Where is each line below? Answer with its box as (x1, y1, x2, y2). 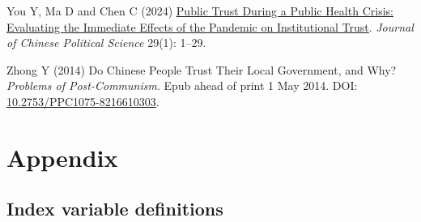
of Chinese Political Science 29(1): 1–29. (6, 34, 206, 51)
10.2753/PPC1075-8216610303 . (6, 92, 159, 109)
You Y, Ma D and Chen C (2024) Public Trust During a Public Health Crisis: (6, 2, 393, 19)
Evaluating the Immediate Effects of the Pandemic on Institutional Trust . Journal (6, 18, 414, 35)
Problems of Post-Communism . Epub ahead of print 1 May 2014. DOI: (6, 77, 358, 94)
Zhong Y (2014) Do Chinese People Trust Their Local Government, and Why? (6, 61, 397, 78)
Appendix (6, 140, 118, 173)
